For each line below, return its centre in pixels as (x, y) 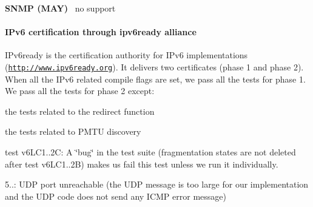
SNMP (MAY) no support (60, 8)
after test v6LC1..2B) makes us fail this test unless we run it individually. (142, 164)
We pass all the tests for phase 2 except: (80, 91)
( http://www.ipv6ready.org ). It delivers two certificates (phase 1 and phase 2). (154, 66)
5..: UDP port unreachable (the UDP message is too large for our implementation (157, 184)
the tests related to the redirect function (80, 111)
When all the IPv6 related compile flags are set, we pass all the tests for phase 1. (155, 79)
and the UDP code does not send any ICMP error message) (116, 196)
